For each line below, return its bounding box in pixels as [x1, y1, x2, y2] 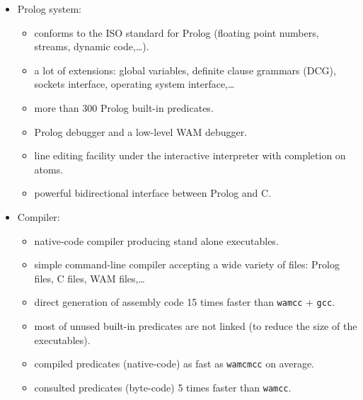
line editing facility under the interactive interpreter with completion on [34, 148, 346, 163]
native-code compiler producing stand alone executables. [34, 233, 279, 248]
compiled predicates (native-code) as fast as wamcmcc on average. [34, 356, 315, 371]
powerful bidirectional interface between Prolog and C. [34, 185, 272, 200]
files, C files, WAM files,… [34, 270, 145, 285]
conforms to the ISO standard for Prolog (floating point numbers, [34, 25, 319, 40]
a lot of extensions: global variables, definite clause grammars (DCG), [34, 62, 336, 77]
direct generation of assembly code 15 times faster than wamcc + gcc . [34, 295, 335, 309]
